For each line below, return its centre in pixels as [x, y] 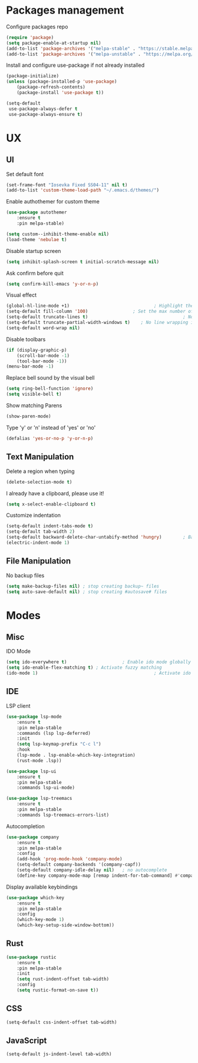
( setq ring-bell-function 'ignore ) [50, 389]
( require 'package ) [30, 37]
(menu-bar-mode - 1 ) [30, 367]
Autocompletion [26, 826]
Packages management [65, 10]
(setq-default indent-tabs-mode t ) [50, 526]
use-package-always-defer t [43, 109]
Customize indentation [33, 516]
